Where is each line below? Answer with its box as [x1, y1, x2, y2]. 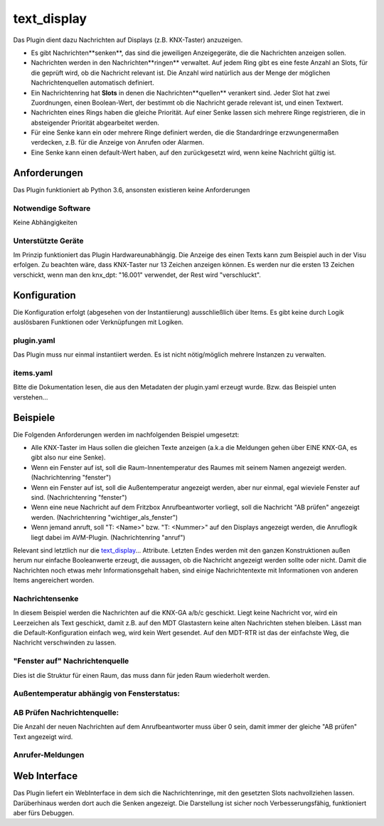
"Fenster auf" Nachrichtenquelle [13, 656, 129, 666]
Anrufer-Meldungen [13, 750, 85, 760]
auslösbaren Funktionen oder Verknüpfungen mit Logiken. [13, 318, 184, 327]
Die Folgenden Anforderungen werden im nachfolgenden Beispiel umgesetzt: [13, 430, 240, 439]
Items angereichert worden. [13, 576, 95, 585]
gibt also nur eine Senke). [31, 453, 106, 462]
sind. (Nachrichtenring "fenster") [31, 493, 127, 502]
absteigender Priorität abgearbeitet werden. [31, 118, 160, 127]
